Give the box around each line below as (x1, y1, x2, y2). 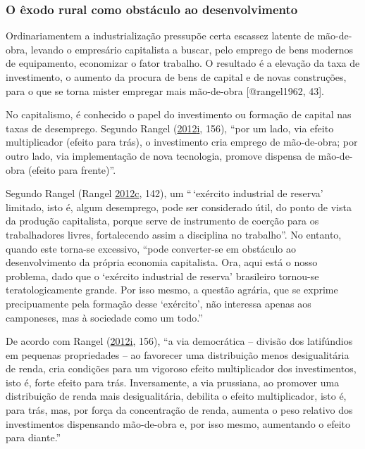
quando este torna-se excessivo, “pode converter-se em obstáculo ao (6, 241, 296, 255)
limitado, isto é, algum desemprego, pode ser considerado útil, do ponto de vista (6, 199, 352, 214)
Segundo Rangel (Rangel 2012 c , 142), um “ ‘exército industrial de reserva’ (6, 186, 323, 201)
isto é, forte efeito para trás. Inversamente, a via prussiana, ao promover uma (6, 374, 340, 389)
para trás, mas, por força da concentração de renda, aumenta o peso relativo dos (6, 403, 353, 417)
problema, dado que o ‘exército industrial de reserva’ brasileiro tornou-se (6, 268, 319, 283)
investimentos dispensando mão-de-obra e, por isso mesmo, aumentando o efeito (6, 416, 351, 431)
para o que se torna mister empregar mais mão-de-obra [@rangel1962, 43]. (6, 83, 324, 98)
